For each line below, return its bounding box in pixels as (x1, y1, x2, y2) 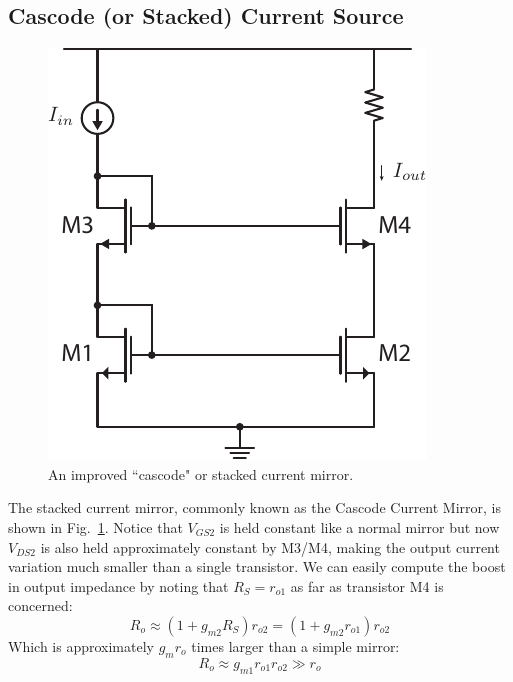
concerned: (8, 595, 73, 616)
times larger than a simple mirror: (191, 635, 400, 656)
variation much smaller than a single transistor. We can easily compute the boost (8, 556, 506, 577)
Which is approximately (8, 635, 154, 656)
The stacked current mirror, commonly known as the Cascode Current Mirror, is (8, 497, 502, 518)
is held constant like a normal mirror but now (219, 516, 500, 537)
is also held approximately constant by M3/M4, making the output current (40, 536, 500, 557)
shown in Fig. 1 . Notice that (8, 516, 183, 537)
